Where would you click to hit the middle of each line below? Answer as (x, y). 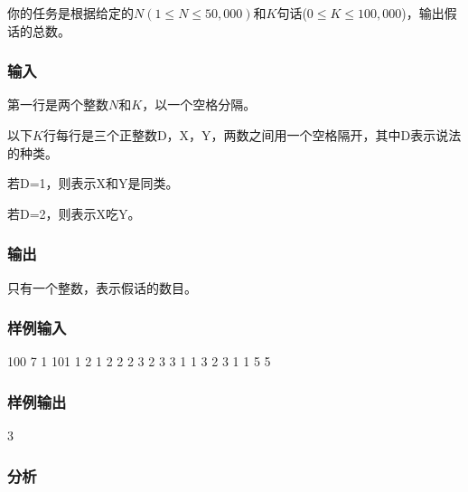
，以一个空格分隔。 (199, 104)
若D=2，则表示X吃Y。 (74, 213)
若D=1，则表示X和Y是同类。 (93, 183)
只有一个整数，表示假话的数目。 (102, 287)
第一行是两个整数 (58, 104)
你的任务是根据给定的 (70, 13)
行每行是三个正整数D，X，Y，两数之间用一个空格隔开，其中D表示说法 (252, 135)
